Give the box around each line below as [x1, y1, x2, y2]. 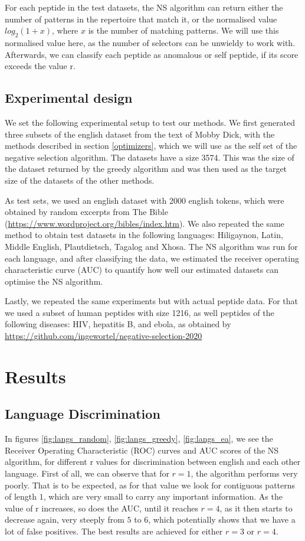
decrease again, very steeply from [5, 513, 124, 526]
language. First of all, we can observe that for [5, 467, 169, 480]
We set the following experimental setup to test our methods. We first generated [5, 116, 296, 128]
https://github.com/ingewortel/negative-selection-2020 [5, 330, 202, 342]
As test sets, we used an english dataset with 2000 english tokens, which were [5, 194, 284, 206]
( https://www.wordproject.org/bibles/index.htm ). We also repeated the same [5, 217, 284, 229]
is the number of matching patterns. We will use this [88, 24, 279, 37]
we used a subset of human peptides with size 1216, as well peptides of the [5, 306, 274, 318]
